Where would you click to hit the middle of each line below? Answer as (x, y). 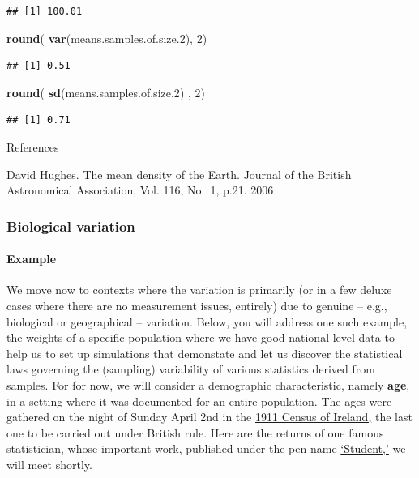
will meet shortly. (49, 464)
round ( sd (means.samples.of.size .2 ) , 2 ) (106, 92)
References (33, 146)
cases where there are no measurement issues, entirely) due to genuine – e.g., (197, 305)
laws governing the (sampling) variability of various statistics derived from (191, 369)
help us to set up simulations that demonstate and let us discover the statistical (205, 353)
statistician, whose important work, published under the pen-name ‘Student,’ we (206, 448)
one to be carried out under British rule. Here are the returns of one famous (195, 432)
